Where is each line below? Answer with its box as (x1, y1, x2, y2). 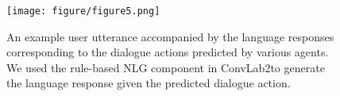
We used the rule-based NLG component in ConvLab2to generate (6, 59, 325, 75)
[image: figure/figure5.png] (6, 6, 160, 17)
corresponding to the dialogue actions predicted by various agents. (6, 44, 329, 60)
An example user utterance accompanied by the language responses (6, 28, 334, 44)
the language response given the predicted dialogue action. (6, 75, 291, 91)
